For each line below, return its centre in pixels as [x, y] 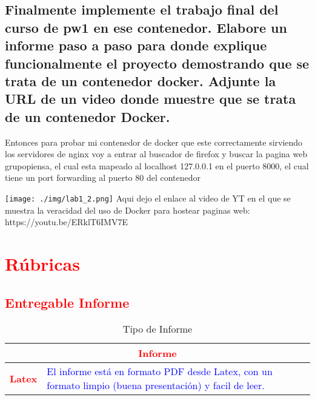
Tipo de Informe [157, 329]
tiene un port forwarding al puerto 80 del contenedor [103, 178]
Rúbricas [42, 263]
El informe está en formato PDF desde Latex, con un [160, 371]
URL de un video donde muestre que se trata [151, 99]
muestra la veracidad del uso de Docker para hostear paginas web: [128, 210]
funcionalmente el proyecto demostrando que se [157, 63]
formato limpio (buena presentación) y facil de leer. [156, 385]
